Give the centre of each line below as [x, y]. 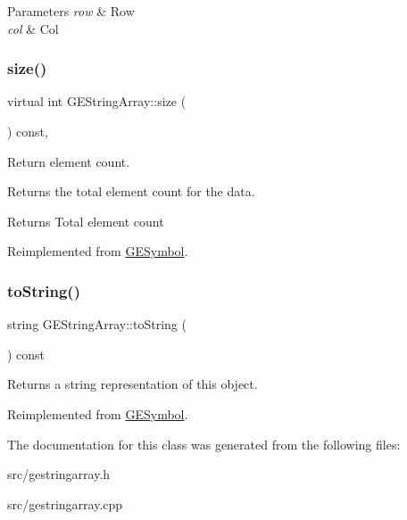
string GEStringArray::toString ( [97, 324]
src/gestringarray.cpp [65, 503]
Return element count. [69, 161]
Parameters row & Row [71, 11]
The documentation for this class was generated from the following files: [204, 444]
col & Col [33, 28]
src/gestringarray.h [59, 474]
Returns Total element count [86, 221]
